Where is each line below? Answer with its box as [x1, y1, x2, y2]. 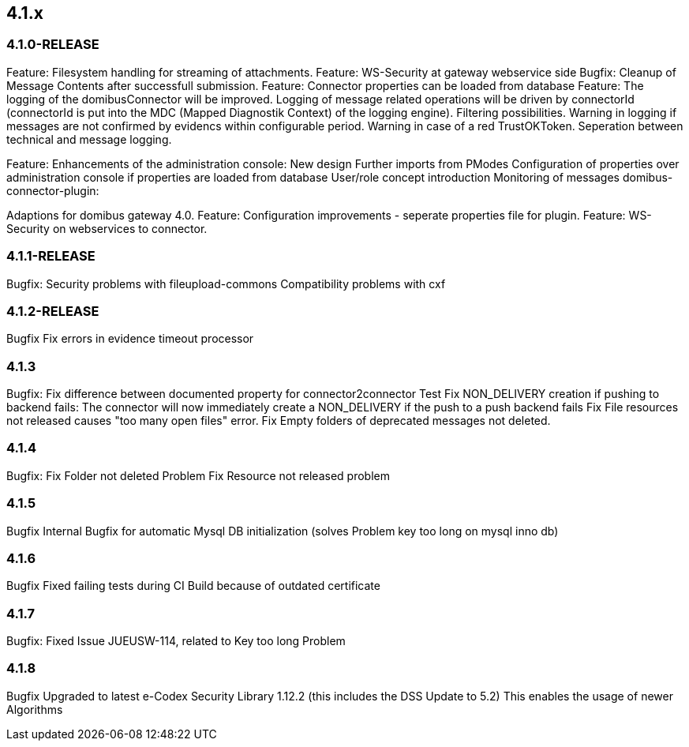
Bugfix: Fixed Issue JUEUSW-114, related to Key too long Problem [6, 634, 346, 648]
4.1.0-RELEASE [6, 36, 99, 53]
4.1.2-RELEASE [6, 302, 99, 319]
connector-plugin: [6, 183, 99, 197]
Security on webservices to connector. [6, 221, 208, 235]
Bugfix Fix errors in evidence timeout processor [6, 332, 254, 346]
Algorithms [6, 702, 63, 716]
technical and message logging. [6, 132, 172, 146]
